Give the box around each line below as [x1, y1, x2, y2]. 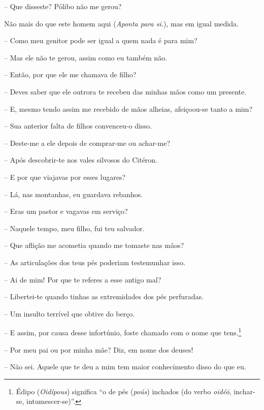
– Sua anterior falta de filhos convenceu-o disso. [4, 120, 152, 131]
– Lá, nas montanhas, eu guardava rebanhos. [4, 188, 143, 199]
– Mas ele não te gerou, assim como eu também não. [4, 52, 168, 62]
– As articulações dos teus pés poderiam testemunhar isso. [4, 257, 185, 267]
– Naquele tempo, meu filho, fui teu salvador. [4, 223, 145, 233]
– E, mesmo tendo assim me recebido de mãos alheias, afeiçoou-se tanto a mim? [4, 103, 253, 114]
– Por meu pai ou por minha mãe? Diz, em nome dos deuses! [4, 344, 193, 355]
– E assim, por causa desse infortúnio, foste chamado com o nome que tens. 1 [4, 326, 242, 337]
